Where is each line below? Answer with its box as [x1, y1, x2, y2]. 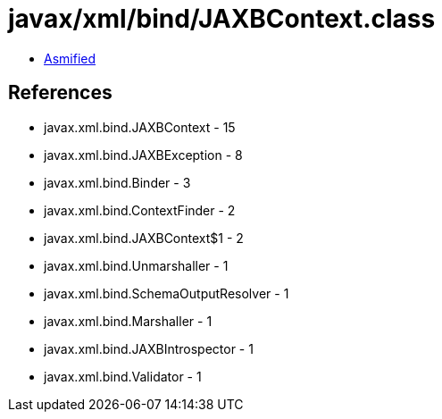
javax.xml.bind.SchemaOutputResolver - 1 [44, 285, 289, 301]
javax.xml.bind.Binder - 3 [44, 174, 191, 190]
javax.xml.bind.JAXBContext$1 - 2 [44, 230, 244, 246]
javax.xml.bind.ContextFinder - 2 [44, 202, 236, 218]
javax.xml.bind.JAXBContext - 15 [44, 119, 236, 135]
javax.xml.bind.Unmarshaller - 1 [44, 257, 229, 273]
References [8, 81, 113, 105]
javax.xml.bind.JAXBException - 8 [44, 147, 243, 163]
